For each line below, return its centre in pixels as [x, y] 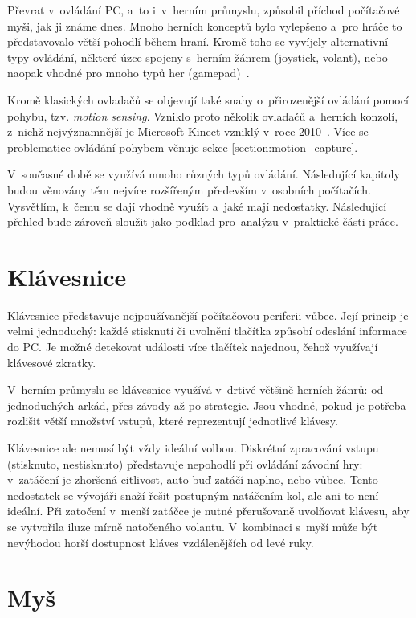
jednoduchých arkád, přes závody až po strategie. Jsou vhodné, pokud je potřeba [207, 405]
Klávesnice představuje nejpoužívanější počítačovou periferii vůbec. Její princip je [208, 315]
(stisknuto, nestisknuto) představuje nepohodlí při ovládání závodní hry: [185, 463]
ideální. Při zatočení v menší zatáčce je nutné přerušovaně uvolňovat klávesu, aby [208, 511]
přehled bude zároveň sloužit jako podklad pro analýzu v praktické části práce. [203, 221]
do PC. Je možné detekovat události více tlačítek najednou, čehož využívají [193, 347]
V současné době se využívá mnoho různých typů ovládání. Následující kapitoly [204, 174]
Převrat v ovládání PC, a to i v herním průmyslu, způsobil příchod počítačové [204, 10]
